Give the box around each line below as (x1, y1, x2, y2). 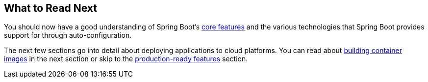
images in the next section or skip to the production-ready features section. (4, 55, 248, 63)
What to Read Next (4, 2, 97, 14)
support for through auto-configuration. (4, 31, 132, 40)
